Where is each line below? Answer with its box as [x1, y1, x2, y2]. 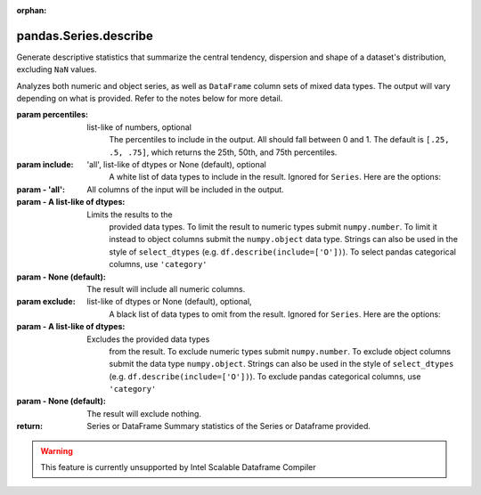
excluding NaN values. [16, 64, 97, 75]
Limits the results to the [86, 209, 173, 220]
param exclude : [16, 296, 76, 307]
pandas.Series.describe [16, 28, 153, 44]
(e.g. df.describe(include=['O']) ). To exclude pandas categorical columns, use [109, 370, 421, 382]
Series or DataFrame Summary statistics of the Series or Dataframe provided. [86, 421, 371, 432]
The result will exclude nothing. [86, 408, 202, 418]
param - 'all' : [16, 183, 66, 195]
